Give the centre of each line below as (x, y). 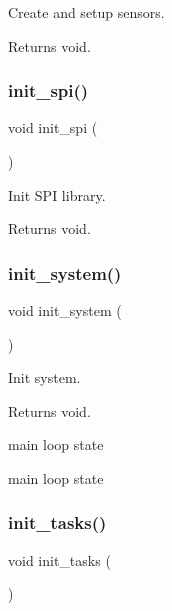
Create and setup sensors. (86, 12)
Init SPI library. (57, 194)
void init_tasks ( (59, 559)
